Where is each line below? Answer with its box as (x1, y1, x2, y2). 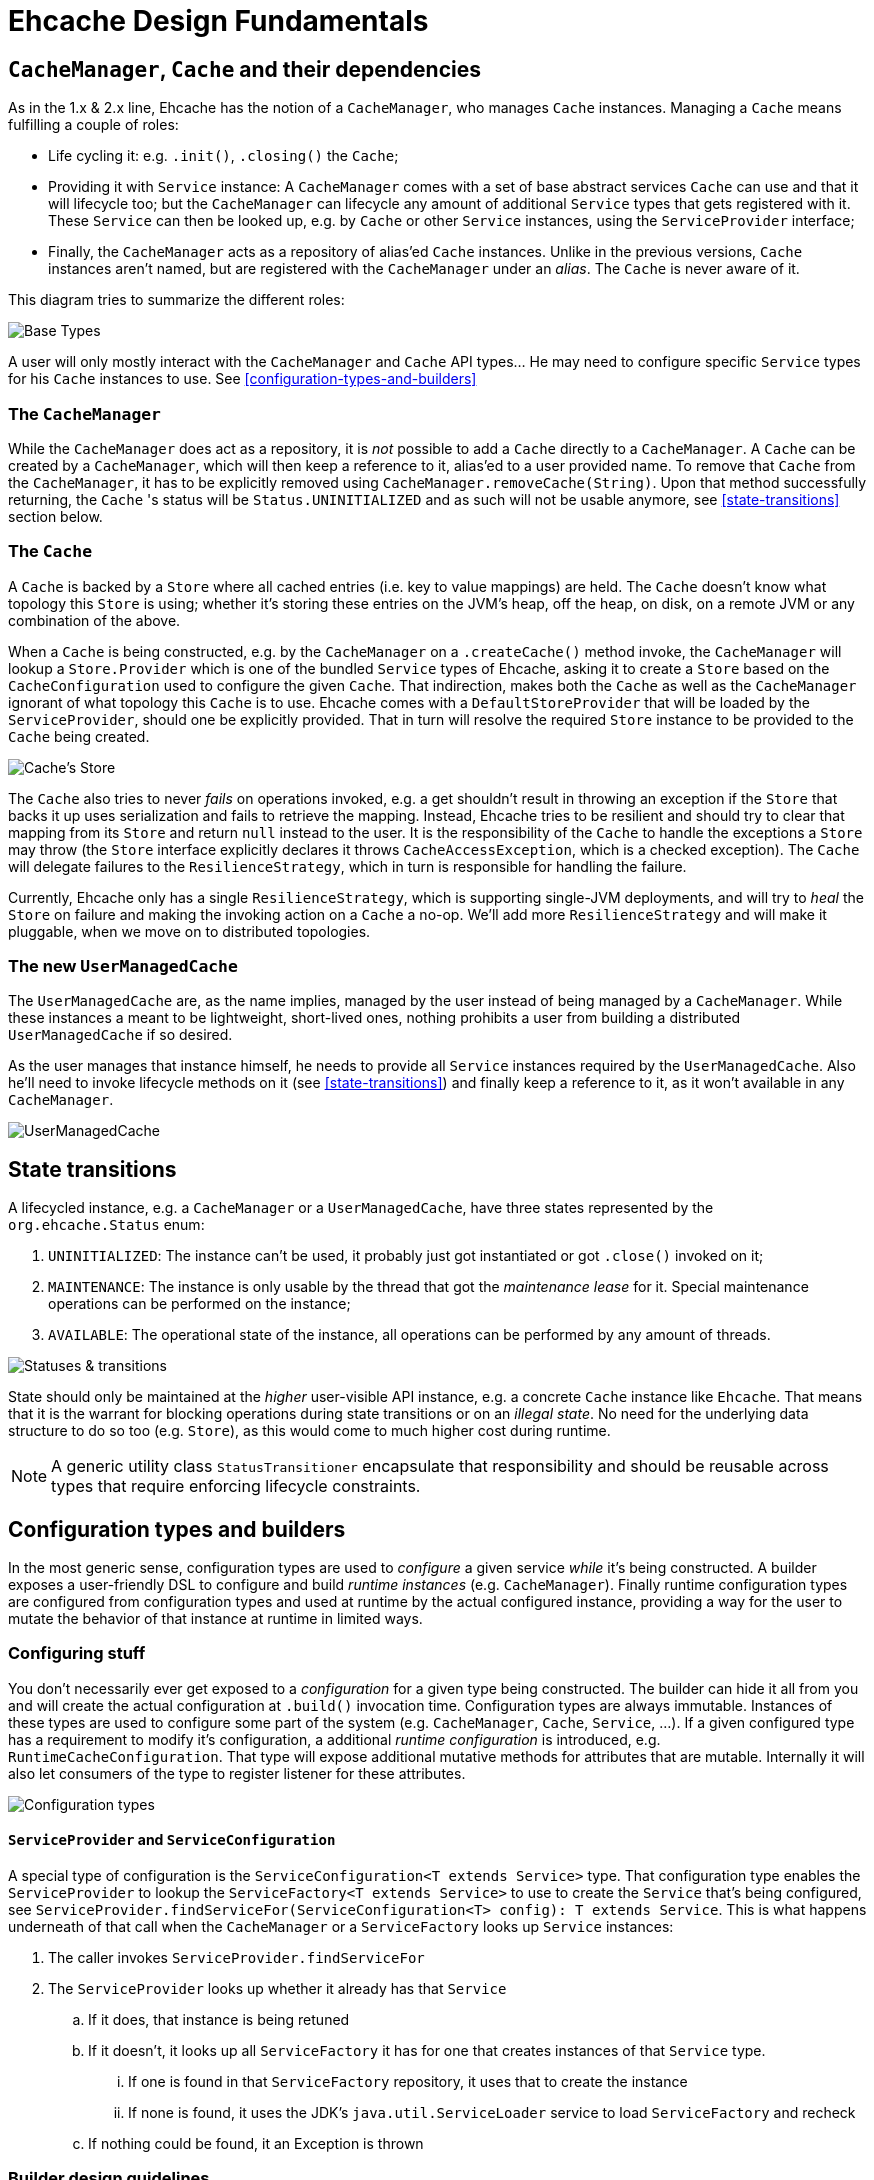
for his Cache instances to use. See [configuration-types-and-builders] (8, 370, 477, 388)
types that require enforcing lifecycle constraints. (51, 1476, 421, 1497)
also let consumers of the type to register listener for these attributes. (8, 1764, 466, 1782)
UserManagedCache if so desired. (8, 1026, 233, 1044)
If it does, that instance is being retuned (88, 2011, 350, 2029)
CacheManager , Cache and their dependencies (8, 56, 481, 82)
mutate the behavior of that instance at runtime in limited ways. (8, 1610, 423, 1628)
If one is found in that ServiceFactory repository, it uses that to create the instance (128, 2073, 688, 2091)
